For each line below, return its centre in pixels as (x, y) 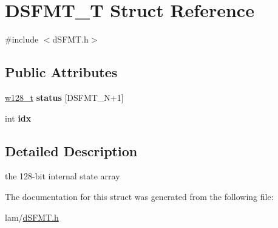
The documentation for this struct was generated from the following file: (139, 196)
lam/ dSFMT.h (32, 217)
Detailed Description (71, 150)
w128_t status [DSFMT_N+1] (64, 97)
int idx (18, 118)
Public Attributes (61, 72)
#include (22, 39)
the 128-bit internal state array (63, 176)
